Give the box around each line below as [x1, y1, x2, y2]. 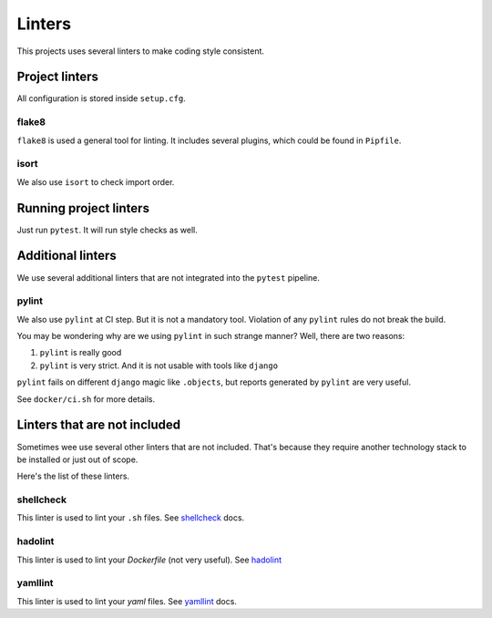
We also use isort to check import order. [16, 176, 175, 187]
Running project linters [16, 201, 150, 216]
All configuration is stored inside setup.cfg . [16, 93, 186, 104]
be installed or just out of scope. [16, 454, 138, 465]
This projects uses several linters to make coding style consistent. [16, 46, 264, 57]
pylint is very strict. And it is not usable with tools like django [39, 360, 278, 371]
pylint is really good [39, 347, 122, 358]
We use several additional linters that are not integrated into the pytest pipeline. [16, 272, 321, 283]
